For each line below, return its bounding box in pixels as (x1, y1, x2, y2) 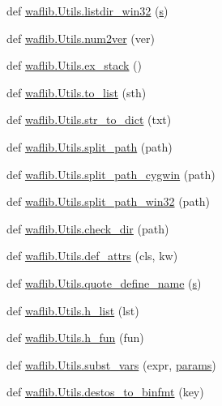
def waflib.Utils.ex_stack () (6, 57, 143, 74)
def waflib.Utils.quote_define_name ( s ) (6, 274, 202, 291)
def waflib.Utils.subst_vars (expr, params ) (6, 356, 216, 373)
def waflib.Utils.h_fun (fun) (6, 329, 144, 346)
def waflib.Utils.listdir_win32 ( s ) (6, 2, 169, 19)
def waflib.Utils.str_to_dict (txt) (6, 111, 172, 128)
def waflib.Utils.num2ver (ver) (6, 29, 155, 46)
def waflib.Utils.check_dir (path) (6, 220, 169, 237)
